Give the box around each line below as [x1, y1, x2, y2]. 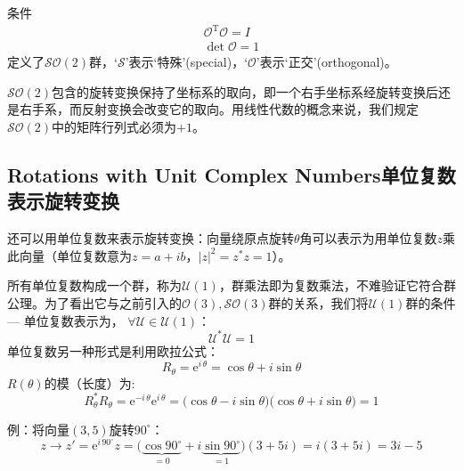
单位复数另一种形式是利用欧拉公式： [7, 341, 219, 360]
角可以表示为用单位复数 [299, 229, 437, 248]
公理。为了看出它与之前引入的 [7, 293, 182, 312]
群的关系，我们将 [268, 293, 369, 312]
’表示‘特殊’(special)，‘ [125, 53, 248, 71]
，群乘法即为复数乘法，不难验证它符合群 [218, 276, 456, 295]
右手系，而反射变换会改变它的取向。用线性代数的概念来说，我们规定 [19, 100, 419, 118]
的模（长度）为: [44, 373, 135, 392]
